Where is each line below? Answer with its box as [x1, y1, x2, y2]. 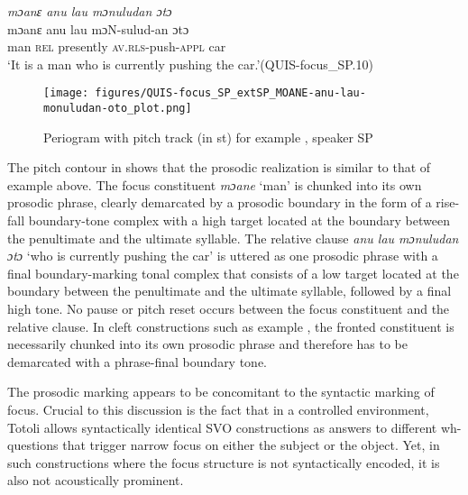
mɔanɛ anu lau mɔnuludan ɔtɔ [7, 2, 172, 20]
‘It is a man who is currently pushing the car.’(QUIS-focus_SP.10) [7, 54, 373, 73]
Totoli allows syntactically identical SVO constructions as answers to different [7, 417, 437, 436]
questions [7, 435, 59, 454]
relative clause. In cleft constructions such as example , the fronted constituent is [7, 316, 454, 335]
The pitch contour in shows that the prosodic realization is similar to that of [7, 158, 431, 177]
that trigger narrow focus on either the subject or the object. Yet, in [62, 435, 440, 454]
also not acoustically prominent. [7, 471, 184, 490]
